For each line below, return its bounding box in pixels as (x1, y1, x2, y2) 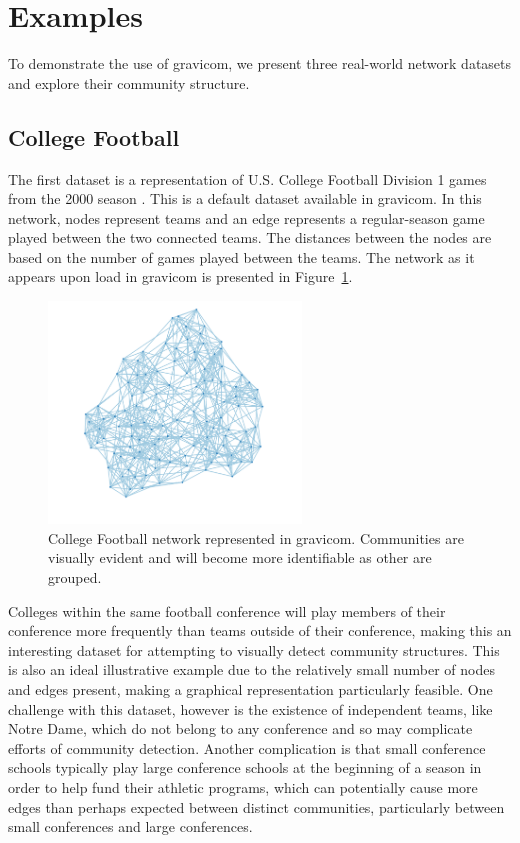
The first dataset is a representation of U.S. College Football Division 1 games (8, 168, 487, 189)
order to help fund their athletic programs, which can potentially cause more (8, 776, 478, 797)
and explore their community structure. (8, 72, 250, 93)
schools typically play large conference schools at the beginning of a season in (8, 757, 482, 778)
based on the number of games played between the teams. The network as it (8, 246, 475, 267)
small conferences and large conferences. (8, 816, 253, 837)
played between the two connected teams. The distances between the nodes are (8, 227, 492, 248)
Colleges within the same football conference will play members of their (8, 600, 446, 621)
